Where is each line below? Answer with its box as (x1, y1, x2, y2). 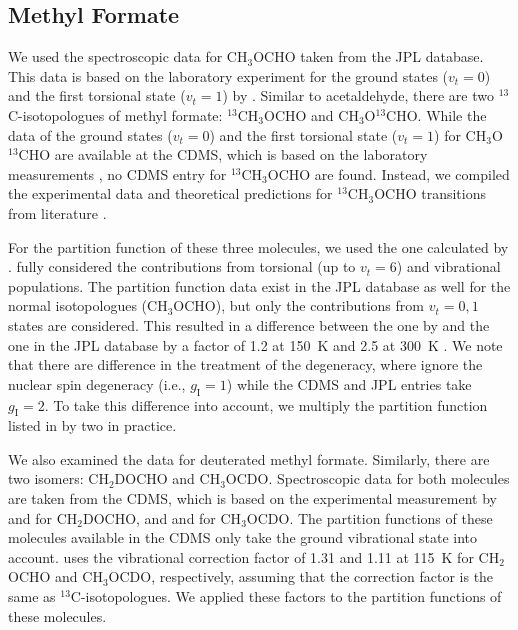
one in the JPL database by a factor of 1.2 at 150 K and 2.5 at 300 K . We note (8, 334, 503, 355)
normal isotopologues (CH (8, 295, 168, 316)
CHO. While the (386, 104, 487, 125)
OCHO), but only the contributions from (173, 295, 424, 316)
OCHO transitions (374, 183, 486, 204)
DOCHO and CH (114, 468, 221, 489)
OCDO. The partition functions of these (246, 507, 493, 528)
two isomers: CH (8, 468, 109, 489)
